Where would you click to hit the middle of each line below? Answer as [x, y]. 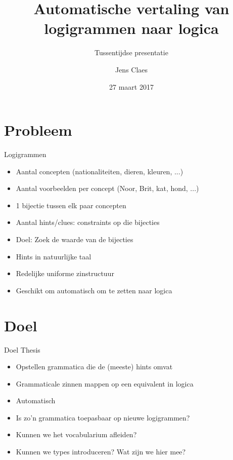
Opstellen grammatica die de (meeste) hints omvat [94, 367]
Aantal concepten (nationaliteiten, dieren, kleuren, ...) [100, 171]
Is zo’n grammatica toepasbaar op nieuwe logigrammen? [103, 417]
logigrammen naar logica [131, 28]
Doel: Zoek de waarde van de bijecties [75, 239]
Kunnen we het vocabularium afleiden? [76, 434]
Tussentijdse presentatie [131, 52]
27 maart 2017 [131, 86]
